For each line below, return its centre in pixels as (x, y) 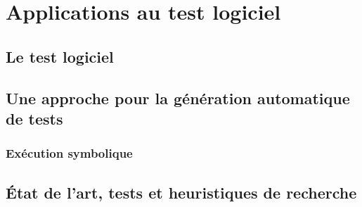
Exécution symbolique (69, 153)
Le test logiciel (60, 56)
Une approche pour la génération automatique (178, 98)
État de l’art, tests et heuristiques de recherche (181, 192)
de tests (34, 118)
